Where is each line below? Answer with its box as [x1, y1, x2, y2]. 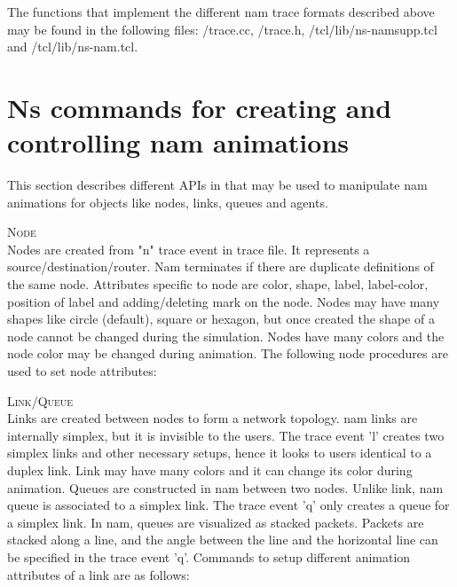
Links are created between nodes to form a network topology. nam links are [7, 409, 418, 427]
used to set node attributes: [7, 362, 157, 380]
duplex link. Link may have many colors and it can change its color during [7, 461, 413, 479]
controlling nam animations [7, 124, 350, 160]
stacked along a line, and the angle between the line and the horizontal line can [7, 530, 438, 549]
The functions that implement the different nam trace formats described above [7, 3, 435, 20]
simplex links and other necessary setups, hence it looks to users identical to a [7, 443, 432, 462]
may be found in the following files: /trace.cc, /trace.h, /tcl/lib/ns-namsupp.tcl [7, 20, 437, 38]
